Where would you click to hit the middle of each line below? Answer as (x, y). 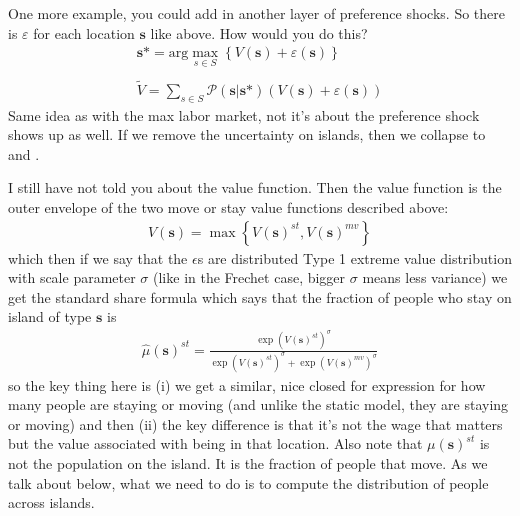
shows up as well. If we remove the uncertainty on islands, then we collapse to (247, 134)
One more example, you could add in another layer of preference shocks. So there (256, 13)
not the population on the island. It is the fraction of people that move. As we (248, 463)
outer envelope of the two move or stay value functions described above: (228, 206)
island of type (50, 316)
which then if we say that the (98, 257)
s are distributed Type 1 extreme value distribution (354, 257)
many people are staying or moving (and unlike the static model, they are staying (258, 404)
